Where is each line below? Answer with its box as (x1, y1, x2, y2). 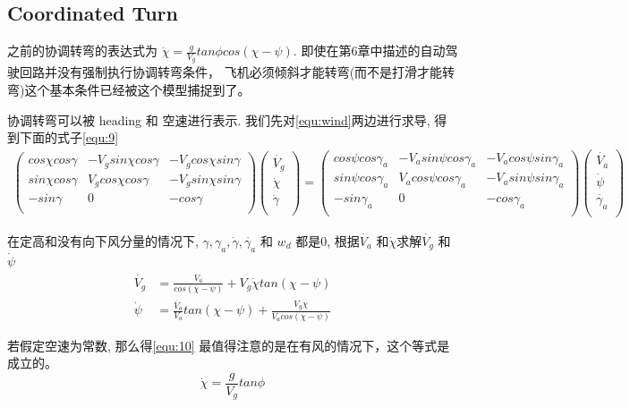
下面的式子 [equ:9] (19, 128, 119, 147)
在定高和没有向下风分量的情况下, (7, 231, 199, 250)
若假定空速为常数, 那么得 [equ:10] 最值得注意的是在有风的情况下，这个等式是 (7, 335, 450, 354)
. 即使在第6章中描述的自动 (293, 41, 446, 60)
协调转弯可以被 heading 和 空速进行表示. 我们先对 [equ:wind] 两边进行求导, (7, 110, 430, 129)
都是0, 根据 (295, 231, 360, 250)
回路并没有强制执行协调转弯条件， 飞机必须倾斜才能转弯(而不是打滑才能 (19, 63, 443, 81)
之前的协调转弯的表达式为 (7, 41, 157, 60)
